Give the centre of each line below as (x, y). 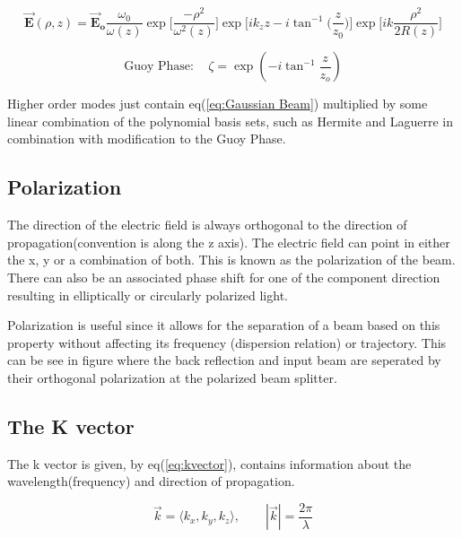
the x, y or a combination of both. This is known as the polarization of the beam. (231, 260)
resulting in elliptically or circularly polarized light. (148, 295)
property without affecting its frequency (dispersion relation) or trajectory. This (227, 342)
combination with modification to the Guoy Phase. (147, 139)
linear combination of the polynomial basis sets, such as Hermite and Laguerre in (231, 121)
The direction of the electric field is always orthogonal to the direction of (207, 225)
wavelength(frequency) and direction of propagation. (151, 481)
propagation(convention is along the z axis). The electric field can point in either (229, 242)
